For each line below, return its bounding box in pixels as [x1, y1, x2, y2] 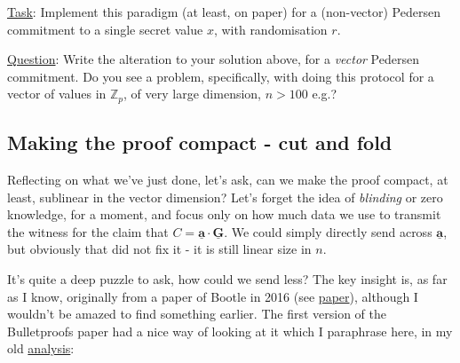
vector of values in [7, 84, 107, 103]
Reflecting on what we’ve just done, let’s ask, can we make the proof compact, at [7, 170, 448, 189]
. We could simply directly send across [224, 222, 432, 241]
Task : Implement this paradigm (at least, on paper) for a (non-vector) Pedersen [7, 3, 440, 20]
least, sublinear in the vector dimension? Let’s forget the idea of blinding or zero [7, 187, 443, 206]
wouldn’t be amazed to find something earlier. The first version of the [7, 304, 386, 323]
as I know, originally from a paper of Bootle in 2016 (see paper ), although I [7, 287, 418, 305]
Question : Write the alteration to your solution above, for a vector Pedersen [7, 50, 419, 68]
